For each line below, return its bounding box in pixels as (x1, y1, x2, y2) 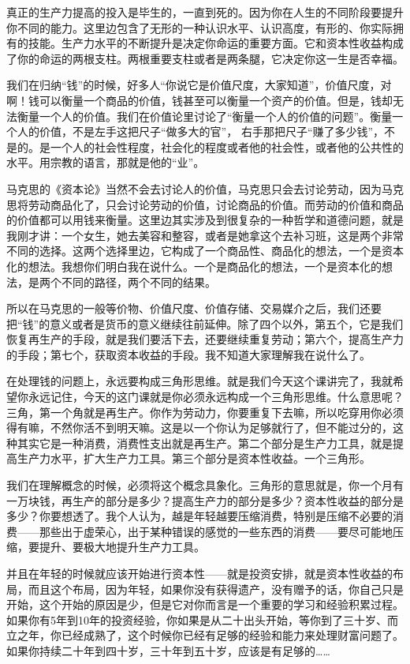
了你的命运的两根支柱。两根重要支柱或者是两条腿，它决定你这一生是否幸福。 (6, 50, 404, 66)
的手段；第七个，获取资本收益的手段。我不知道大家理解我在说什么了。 (6, 346, 371, 362)
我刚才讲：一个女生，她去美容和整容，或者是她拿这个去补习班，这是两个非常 (6, 227, 404, 243)
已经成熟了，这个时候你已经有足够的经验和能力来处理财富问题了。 (61, 627, 404, 643)
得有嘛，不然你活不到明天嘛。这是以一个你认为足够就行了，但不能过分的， (6, 419, 393, 436)
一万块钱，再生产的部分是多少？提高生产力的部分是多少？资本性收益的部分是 (6, 492, 404, 508)
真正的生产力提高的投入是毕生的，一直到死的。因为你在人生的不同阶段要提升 (6, 4, 404, 20)
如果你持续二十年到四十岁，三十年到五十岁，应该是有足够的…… (6, 642, 330, 658)
